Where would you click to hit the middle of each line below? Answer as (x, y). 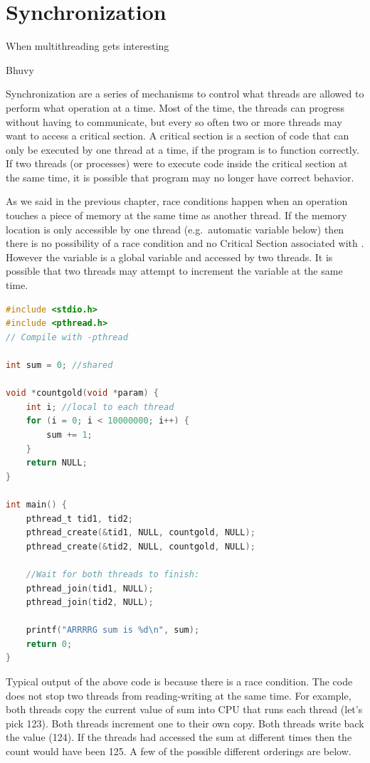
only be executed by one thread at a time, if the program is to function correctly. (183, 149)
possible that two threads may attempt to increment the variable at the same (174, 271)
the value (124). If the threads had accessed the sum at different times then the (179, 737)
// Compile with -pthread (67, 337)
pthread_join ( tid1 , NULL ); (90, 588)
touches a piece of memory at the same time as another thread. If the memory (176, 215)
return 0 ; (49, 644)
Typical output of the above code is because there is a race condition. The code (179, 682)
